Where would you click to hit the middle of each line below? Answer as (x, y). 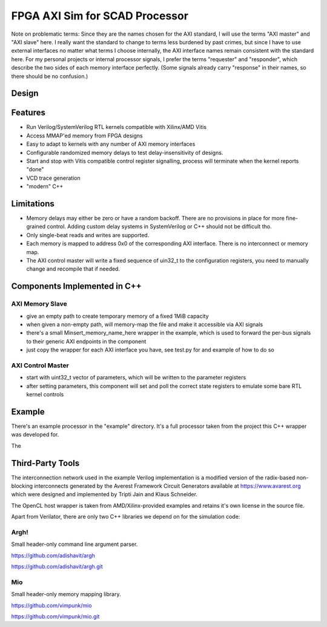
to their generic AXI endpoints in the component (86, 341)
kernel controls (45, 395)
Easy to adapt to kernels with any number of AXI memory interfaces (111, 144)
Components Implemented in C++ (76, 287)
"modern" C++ (45, 186)
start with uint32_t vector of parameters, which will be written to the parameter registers (136, 378)
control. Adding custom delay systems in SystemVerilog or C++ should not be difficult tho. (159, 226)
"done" (35, 169)
